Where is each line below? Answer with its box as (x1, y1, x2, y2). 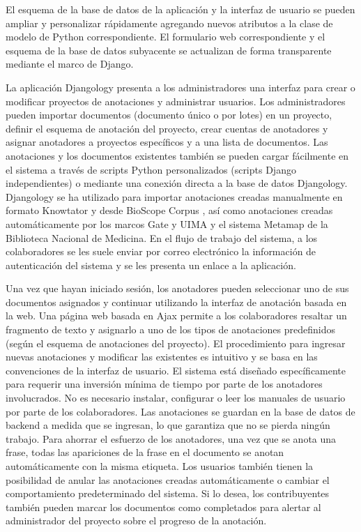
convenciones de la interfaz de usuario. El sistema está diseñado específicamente (6, 363, 346, 377)
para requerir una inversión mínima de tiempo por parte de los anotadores (6, 377, 323, 391)
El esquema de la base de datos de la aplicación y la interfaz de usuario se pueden (6, 2, 355, 16)
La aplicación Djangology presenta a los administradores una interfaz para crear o (6, 79, 355, 94)
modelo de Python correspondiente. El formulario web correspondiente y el (6, 29, 325, 44)
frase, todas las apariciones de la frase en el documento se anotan (6, 445, 284, 459)
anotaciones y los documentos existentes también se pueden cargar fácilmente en (6, 148, 349, 162)
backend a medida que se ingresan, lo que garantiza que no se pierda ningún (6, 418, 330, 432)
